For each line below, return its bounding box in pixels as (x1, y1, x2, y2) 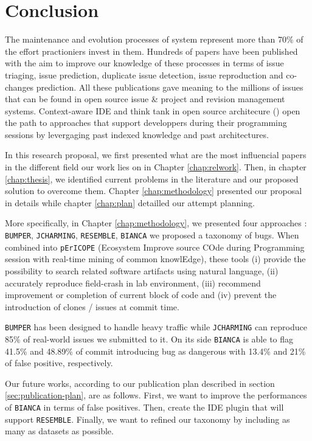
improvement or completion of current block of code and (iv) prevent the (5, 288, 277, 301)
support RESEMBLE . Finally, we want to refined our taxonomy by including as (5, 412, 290, 425)
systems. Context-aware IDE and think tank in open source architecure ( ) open (5, 104, 300, 117)
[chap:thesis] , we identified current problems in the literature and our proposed (5, 172, 299, 185)
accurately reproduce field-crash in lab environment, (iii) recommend (5, 276, 261, 289)
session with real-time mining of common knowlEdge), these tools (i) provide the (5, 252, 306, 265)
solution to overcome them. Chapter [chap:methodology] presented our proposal (5, 184, 302, 197)
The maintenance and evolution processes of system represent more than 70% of (5, 33, 303, 46)
